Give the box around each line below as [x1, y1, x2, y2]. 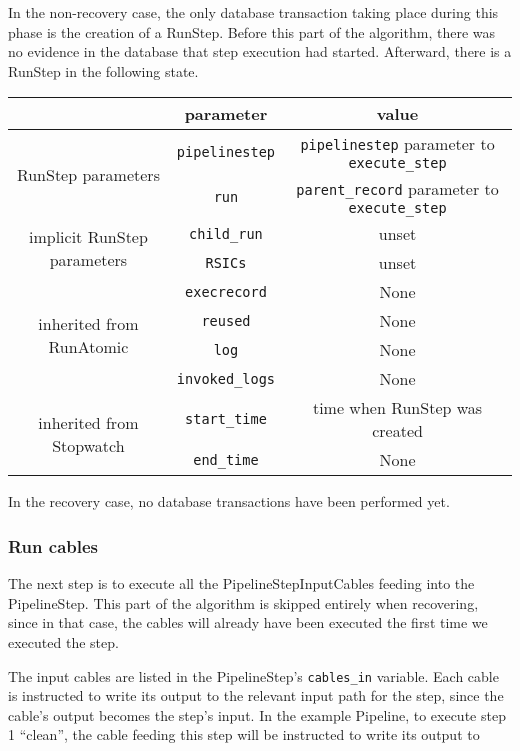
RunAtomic [48, 335, 129, 359]
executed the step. [8, 631, 119, 652]
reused [201, 312, 251, 329]
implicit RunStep [28, 225, 148, 249]
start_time [185, 411, 267, 428]
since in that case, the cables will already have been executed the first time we [8, 612, 488, 633]
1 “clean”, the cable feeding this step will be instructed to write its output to [8, 724, 480, 745]
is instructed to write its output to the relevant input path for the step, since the [8, 685, 504, 706]
